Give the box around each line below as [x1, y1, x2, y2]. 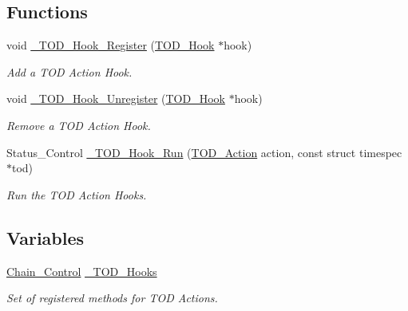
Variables [6, 225, 85, 250]
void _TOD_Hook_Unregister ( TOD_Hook [6, 90, 225, 107]
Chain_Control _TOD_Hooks [6, 262, 157, 279]
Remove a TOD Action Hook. [6, 116, 151, 133]
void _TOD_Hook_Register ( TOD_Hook [6, 37, 215, 53]
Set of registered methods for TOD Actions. [6, 289, 218, 306]
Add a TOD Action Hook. [6, 63, 133, 80]
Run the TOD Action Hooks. [6, 186, 147, 203]
